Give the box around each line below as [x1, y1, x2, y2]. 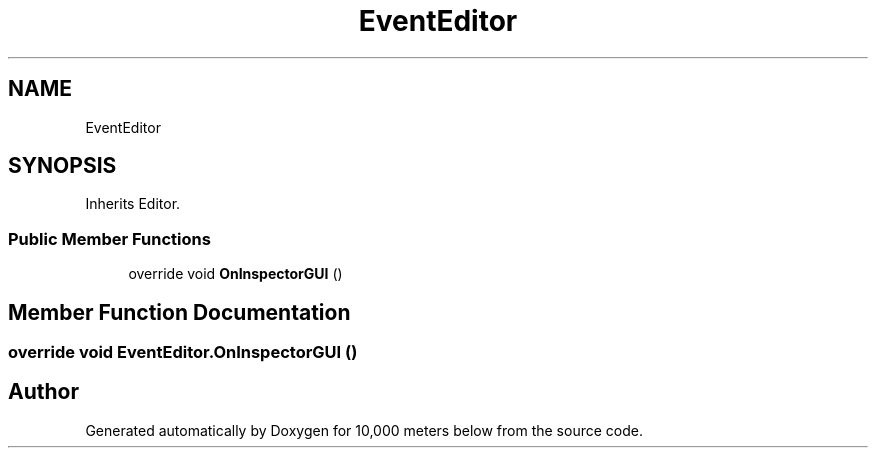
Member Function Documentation [8, 299, 351, 325]
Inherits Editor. [85, 195, 181, 213]
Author [8, 379, 79, 405]
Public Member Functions [8, 228, 211, 249]
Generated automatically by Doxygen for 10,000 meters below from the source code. [85, 421, 643, 439]
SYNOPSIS [8, 153, 117, 179]
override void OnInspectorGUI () [128, 265, 343, 283]
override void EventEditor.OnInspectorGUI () [8, 342, 358, 363]
